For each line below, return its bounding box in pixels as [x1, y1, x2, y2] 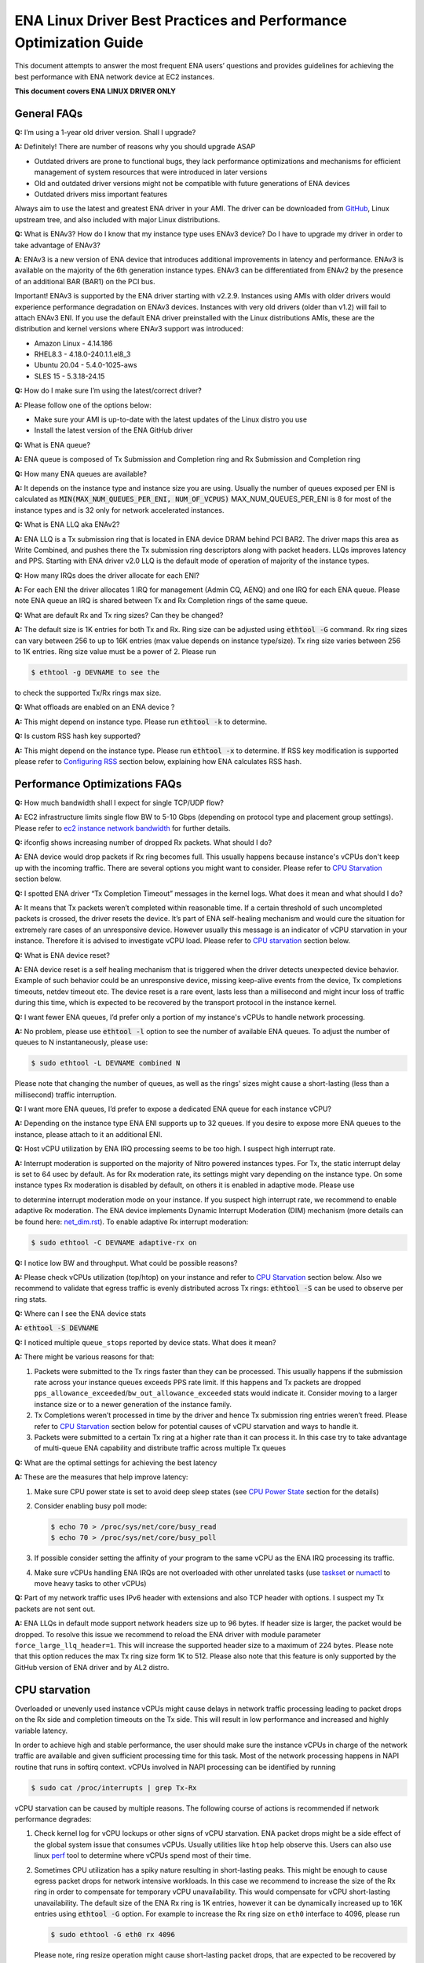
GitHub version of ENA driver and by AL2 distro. [14, 1662, 170, 1672]
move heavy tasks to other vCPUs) [34, 1579, 147, 1588]
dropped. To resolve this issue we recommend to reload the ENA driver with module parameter [14, 1629, 321, 1639]
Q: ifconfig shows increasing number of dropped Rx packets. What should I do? [14, 838, 272, 847]
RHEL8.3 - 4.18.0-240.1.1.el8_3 [34, 349, 131, 359]
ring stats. [14, 1294, 47, 1303]
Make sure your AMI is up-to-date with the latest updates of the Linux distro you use [34, 415, 308, 424]
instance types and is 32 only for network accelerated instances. [14, 505, 225, 514]
